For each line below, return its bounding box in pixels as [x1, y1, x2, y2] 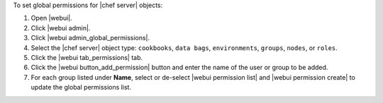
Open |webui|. [30, 14, 72, 23]
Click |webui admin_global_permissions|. [30, 34, 150, 42]
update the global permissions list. [30, 83, 131, 92]
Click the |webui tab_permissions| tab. [30, 53, 143, 61]
